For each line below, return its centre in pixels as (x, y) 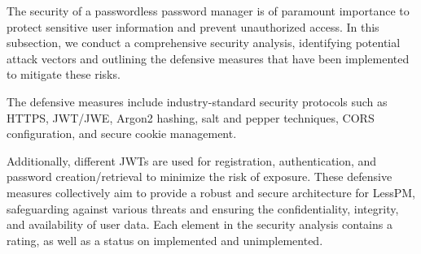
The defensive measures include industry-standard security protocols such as (197, 101)
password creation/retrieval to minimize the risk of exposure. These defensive (200, 177)
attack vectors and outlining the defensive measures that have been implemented (208, 58)
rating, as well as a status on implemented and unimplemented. (165, 240)
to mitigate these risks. (64, 74)
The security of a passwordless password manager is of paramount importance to (208, 11)
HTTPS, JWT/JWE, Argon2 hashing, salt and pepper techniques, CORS (191, 117)
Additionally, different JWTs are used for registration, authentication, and (192, 160)
